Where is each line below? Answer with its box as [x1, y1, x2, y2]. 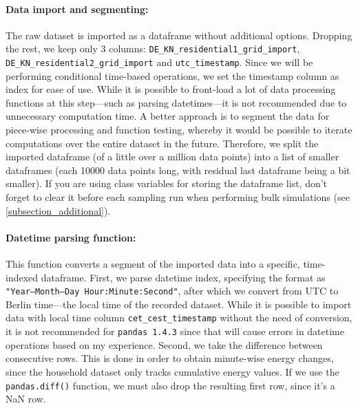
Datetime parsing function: [6, 230, 136, 244]
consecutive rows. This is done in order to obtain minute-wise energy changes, [6, 351, 334, 365]
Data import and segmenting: [6, 1, 149, 16]
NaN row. [6, 391, 46, 406]
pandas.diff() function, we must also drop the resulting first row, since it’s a [6, 378, 335, 392]
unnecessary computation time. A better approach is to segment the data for [6, 109, 330, 123]
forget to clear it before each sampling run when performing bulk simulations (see [6, 190, 350, 204]
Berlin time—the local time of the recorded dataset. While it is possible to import [6, 297, 352, 311]
